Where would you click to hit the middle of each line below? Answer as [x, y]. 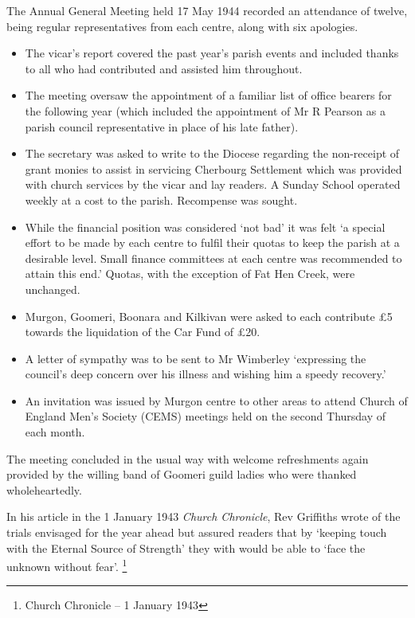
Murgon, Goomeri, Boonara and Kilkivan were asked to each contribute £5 [209, 316]
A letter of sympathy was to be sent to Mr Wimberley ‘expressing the [196, 358]
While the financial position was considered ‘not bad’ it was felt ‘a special [205, 227]
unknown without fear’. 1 [67, 565]
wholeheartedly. [44, 489]
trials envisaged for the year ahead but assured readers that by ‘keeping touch [197, 532]
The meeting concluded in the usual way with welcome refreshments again [188, 458]
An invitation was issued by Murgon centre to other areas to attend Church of [216, 400]
